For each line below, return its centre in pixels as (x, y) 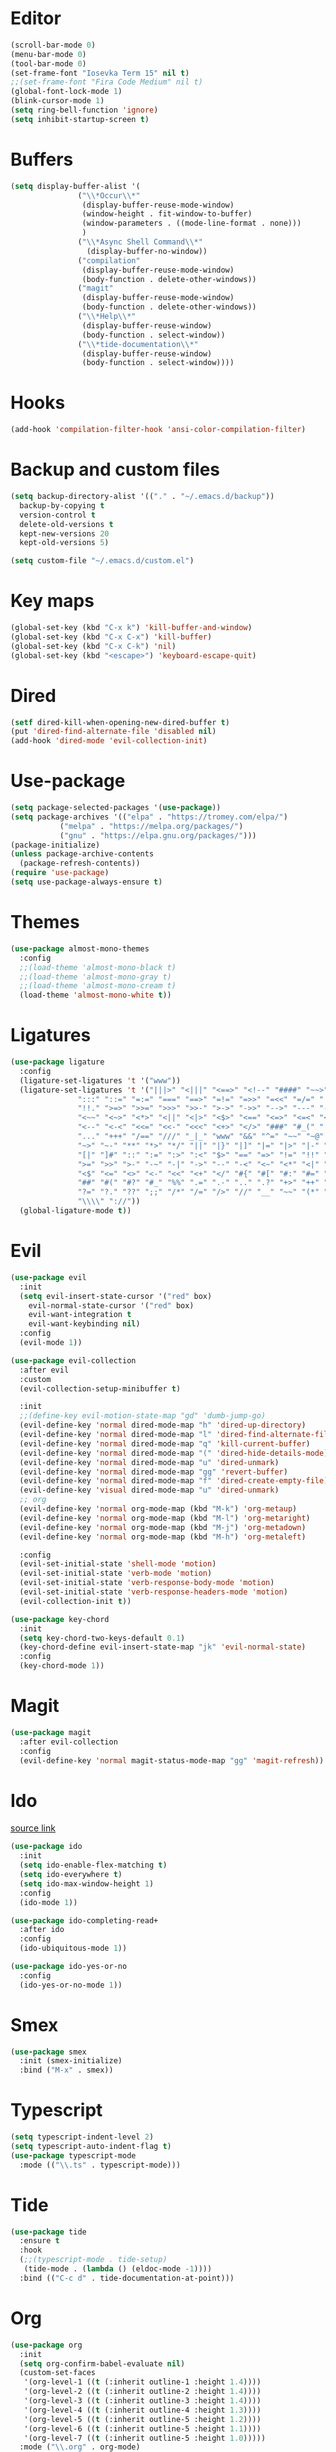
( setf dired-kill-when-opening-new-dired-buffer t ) (120, 722)
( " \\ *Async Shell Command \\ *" (140, 242)
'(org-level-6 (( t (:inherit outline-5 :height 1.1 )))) (142, 2428)
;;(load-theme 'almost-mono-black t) (98, 967)
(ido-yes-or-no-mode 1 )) (71, 1985)
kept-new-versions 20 (64, 533)
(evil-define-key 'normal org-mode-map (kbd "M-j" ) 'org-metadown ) (163, 1527)
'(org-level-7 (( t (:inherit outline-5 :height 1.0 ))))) (145, 2438)
